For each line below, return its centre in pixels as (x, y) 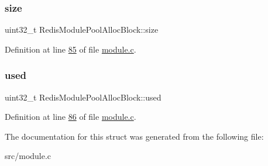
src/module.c (28, 156)
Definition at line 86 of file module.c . (71, 117)
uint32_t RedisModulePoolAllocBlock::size (82, 30)
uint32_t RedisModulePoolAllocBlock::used (83, 97)
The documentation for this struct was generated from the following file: (134, 136)
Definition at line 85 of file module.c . (71, 49)
